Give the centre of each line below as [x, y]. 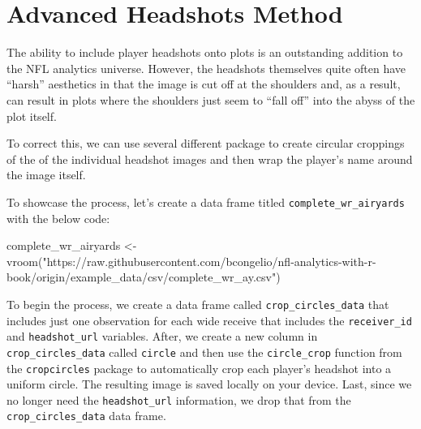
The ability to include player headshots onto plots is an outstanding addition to [205, 52]
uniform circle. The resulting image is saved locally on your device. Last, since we [209, 384]
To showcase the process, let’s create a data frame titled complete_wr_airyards [206, 202]
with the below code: [58, 218]
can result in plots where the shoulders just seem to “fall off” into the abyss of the [211, 99]
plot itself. [32, 116]
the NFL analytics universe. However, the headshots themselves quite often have [206, 68]
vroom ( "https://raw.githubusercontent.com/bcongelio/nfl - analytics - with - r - [191, 261]
